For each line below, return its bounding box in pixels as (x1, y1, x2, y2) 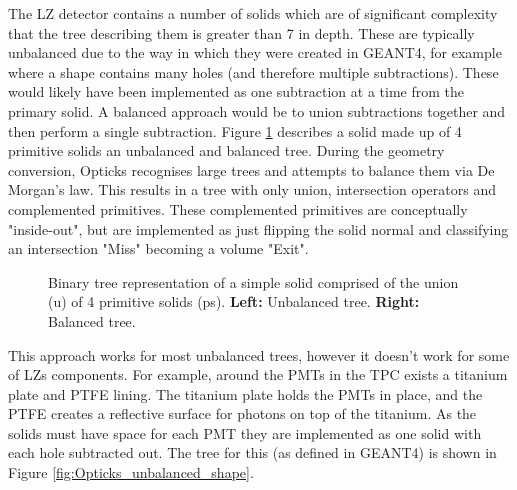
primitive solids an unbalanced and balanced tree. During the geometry (8, 140, 445, 161)
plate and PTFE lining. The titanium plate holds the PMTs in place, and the (8, 383, 483, 404)
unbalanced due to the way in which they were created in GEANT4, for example (8, 42, 502, 63)
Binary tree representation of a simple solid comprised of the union (48, 271, 459, 292)
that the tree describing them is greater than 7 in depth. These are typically (8, 22, 475, 43)
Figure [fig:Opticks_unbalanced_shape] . (8, 462, 254, 483)
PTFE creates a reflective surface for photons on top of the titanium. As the (8, 403, 477, 424)
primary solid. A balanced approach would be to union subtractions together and (8, 100, 506, 121)
